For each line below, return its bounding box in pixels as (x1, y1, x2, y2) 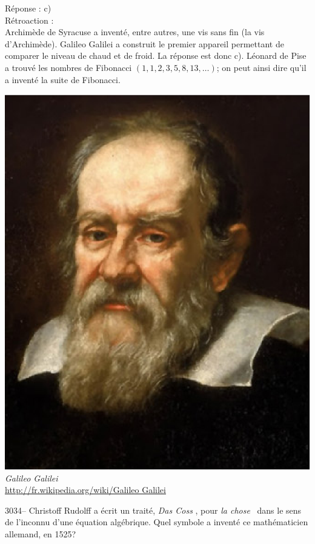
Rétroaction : (5, 13, 54, 26)
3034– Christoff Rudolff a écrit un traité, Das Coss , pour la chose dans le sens (5, 503, 302, 516)
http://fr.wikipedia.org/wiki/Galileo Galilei (5, 483, 166, 496)
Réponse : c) (5, 2, 51, 14)
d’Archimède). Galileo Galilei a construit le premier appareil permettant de (5, 37, 284, 50)
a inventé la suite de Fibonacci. (5, 73, 121, 86)
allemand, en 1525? (5, 527, 76, 540)
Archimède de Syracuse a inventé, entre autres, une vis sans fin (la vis (5, 25, 265, 38)
